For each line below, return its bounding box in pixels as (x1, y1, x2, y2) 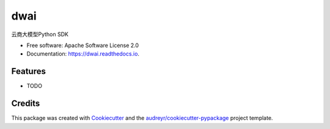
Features (11, 66, 46, 76)
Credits (11, 98, 40, 109)
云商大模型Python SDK (11, 31, 68, 38)
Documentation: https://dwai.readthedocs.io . (26, 50, 140, 57)
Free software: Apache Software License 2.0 (26, 42, 139, 49)
